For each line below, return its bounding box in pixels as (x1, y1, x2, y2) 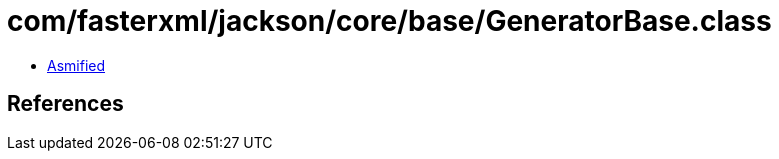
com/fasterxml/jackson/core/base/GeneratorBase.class (7, 4, 772, 38)
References (7, 91, 124, 117)
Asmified (47, 56, 106, 74)
